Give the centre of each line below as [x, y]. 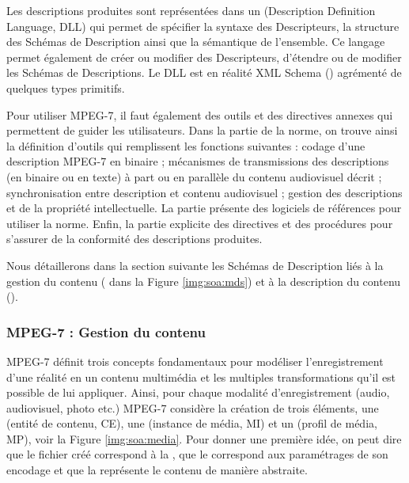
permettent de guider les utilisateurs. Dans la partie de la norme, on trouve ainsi [202, 130]
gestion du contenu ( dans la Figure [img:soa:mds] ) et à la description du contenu [204, 281]
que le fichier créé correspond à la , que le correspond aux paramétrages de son [197, 454]
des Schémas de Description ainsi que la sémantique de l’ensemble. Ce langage [196, 42]
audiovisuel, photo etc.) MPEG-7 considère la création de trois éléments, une [193, 407]
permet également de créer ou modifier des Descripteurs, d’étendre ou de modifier [204, 57]
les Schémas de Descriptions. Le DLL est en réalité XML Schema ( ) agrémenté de [204, 72]
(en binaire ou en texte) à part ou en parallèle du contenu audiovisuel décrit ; [194, 176]
